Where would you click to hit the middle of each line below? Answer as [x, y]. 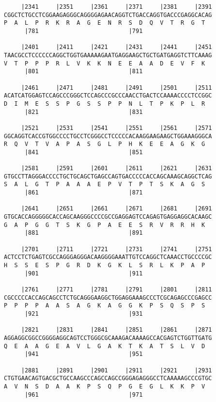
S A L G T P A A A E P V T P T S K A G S [105, 185]
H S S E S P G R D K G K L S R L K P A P [105, 265]
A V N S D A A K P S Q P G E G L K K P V [105, 386]
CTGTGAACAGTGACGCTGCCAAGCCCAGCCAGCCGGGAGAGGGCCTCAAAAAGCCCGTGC [108, 378]
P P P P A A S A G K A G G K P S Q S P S [105, 306]
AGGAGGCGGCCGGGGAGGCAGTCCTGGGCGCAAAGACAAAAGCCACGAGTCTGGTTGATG [108, 338]
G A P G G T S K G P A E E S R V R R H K [105, 225]
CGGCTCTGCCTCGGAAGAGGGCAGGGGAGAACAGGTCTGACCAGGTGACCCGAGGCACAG [108, 15]
